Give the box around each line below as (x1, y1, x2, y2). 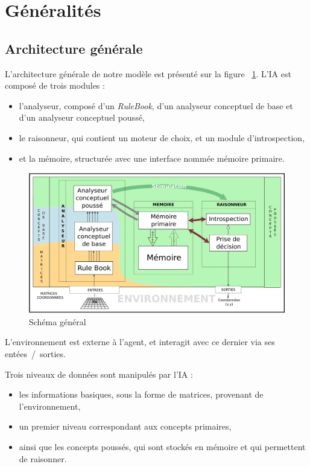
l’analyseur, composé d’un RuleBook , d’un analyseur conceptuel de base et (19, 99, 293, 112)
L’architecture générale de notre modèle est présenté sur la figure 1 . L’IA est (5, 67, 291, 80)
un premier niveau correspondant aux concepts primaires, (19, 420, 232, 433)
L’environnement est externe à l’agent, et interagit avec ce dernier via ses (5, 335, 275, 348)
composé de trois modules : (5, 79, 105, 92)
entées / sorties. (5, 348, 66, 360)
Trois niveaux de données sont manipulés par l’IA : (5, 367, 193, 380)
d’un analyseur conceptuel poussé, (19, 111, 145, 124)
